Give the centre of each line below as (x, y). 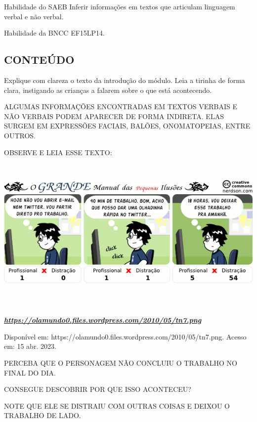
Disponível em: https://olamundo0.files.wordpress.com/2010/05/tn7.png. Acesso (125, 336)
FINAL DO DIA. (30, 372)
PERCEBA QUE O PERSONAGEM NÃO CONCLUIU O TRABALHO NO (121, 363)
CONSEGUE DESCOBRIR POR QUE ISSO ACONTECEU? (98, 389)
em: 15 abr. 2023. (30, 346)
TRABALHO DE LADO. (43, 415)
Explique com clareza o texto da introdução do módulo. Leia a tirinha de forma (125, 80)
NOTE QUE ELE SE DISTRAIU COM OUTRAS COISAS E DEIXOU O (117, 405)
